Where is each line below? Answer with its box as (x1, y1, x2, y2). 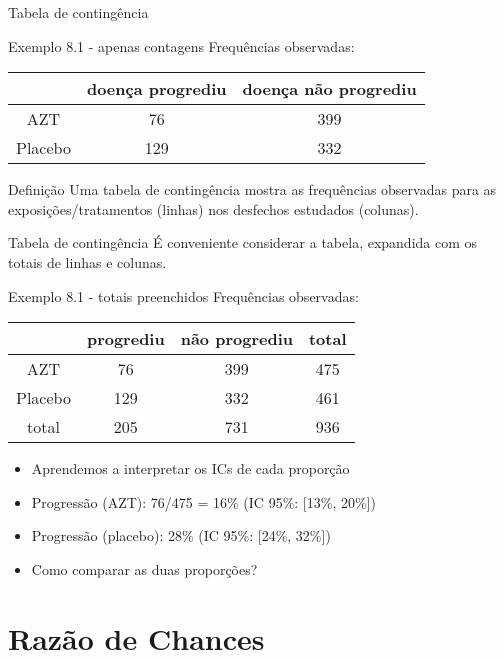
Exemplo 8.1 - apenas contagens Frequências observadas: (8, 35, 355, 56)
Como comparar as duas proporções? (31, 558, 258, 579)
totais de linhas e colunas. (8, 251, 167, 272)
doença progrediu (86, 77, 227, 101)
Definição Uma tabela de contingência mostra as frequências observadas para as (8, 179, 497, 200)
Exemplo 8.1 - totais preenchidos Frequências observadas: (8, 285, 359, 306)
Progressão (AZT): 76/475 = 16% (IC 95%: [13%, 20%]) (31, 491, 376, 512)
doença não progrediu (242, 77, 417, 101)
